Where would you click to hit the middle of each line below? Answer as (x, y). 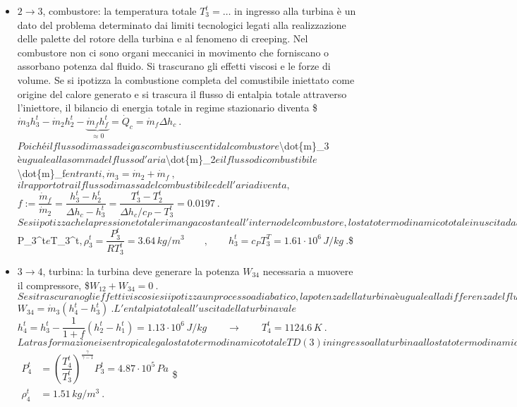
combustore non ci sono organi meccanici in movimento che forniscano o (173, 52)
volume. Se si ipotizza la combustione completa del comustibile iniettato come (186, 79)
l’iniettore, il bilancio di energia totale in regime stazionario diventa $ (168, 108)
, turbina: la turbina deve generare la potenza (141, 271)
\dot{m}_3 (304, 145)
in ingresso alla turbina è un (295, 11)
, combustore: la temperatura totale (120, 11)
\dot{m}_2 (191, 159)
